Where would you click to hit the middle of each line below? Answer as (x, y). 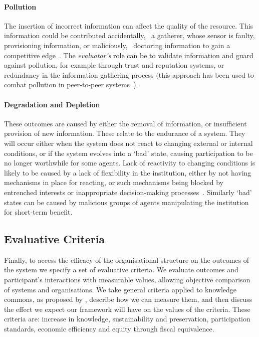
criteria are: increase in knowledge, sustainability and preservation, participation (127, 319)
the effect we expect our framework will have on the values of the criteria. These (127, 309)
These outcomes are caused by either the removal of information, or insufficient (125, 123)
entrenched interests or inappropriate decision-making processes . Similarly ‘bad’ (128, 192)
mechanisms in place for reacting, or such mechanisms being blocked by (114, 182)
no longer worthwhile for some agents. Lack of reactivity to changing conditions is (130, 163)
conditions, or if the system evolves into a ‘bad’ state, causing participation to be (128, 153)
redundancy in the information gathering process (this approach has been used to (129, 74)
